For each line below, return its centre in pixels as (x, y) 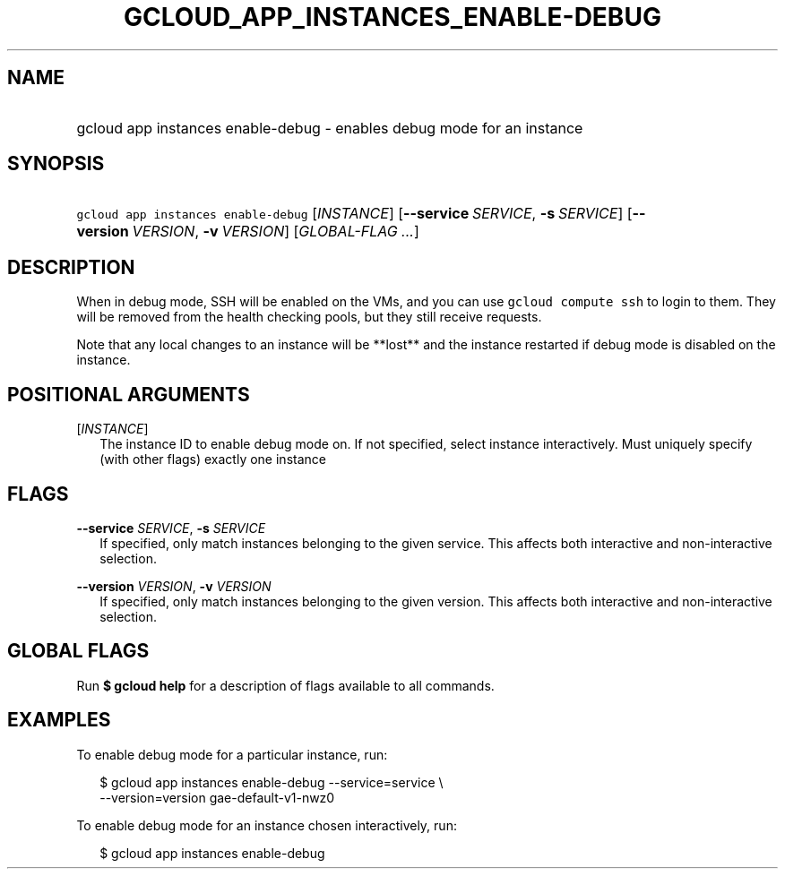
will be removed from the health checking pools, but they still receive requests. (309, 317)
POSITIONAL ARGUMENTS (129, 394)
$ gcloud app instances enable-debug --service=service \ (272, 782)
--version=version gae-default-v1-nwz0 (217, 797)
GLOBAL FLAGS (78, 651)
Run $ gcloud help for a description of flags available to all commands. (285, 685)
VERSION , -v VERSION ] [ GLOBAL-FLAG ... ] (276, 232)
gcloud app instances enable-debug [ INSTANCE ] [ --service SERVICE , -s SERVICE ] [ (354, 214)
